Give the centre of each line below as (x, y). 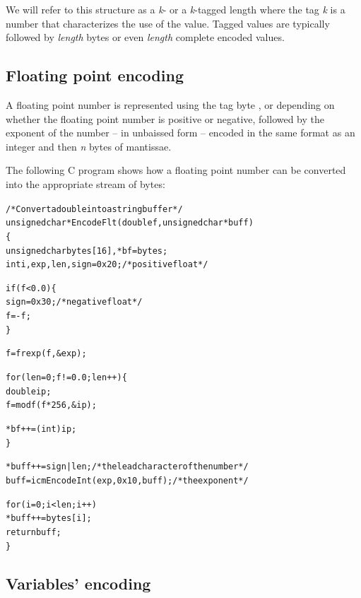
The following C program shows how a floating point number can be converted (176, 170)
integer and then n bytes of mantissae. (89, 146)
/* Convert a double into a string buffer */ (94, 209)
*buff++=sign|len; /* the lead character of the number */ (127, 467)
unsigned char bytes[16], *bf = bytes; (87, 251)
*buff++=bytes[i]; (49, 518)
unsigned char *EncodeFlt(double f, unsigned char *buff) (130, 223)
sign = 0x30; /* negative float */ (74, 302)
